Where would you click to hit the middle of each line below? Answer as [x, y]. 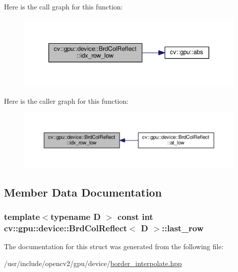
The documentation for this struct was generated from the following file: [114, 246]
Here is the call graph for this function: [63, 6]
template [22, 217]
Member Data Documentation [83, 192]
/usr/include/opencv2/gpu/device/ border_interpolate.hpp [93, 263]
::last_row [183, 228]
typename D [75, 217]
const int [135, 217]
